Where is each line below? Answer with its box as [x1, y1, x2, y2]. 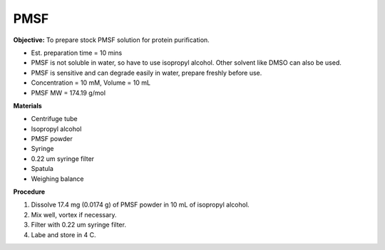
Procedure [13, 187, 46, 196]
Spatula [31, 165, 53, 173]
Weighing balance [31, 175, 84, 183]
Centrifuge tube [31, 115, 78, 123]
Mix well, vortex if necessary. [31, 210, 117, 219]
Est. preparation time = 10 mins [31, 48, 123, 57]
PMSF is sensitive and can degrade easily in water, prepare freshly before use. [31, 68, 262, 77]
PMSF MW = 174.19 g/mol [31, 88, 106, 97]
